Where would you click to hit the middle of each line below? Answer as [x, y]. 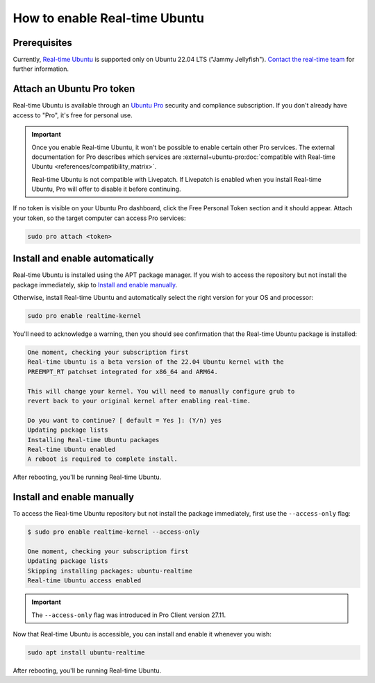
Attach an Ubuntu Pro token [74, 89]
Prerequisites [42, 43]
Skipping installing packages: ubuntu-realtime [110, 571]
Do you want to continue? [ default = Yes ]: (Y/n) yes [125, 420]
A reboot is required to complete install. [103, 459]
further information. [41, 69]
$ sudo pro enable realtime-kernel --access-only [114, 532]
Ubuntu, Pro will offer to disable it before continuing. [106, 189]
